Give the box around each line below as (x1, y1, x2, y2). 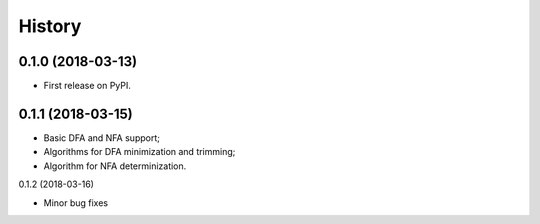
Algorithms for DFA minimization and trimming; (43, 146, 236, 158)
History (18, 15, 82, 37)
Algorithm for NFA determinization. (43, 160, 187, 172)
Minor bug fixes (43, 196, 109, 209)
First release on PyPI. (43, 80, 132, 92)
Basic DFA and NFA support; (43, 131, 160, 144)
